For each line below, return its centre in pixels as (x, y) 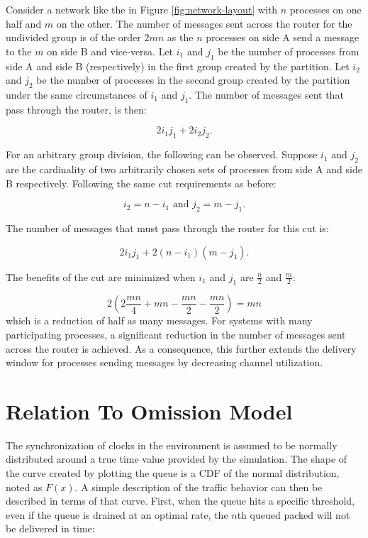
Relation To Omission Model (149, 411)
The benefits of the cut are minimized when (101, 276)
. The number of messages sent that (266, 94)
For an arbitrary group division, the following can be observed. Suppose (162, 154)
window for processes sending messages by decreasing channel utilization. (165, 362)
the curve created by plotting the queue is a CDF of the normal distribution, (173, 473)
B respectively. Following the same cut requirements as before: (141, 183)
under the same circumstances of (77, 94)
